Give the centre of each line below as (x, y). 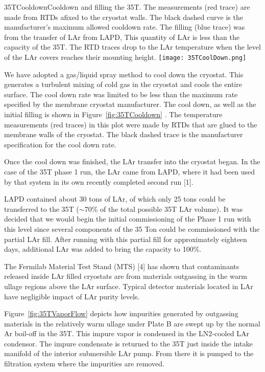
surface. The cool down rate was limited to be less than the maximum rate (121, 94)
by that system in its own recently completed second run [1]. (99, 181)
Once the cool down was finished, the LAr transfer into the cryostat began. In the (132, 161)
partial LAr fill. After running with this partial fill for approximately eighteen (126, 239)
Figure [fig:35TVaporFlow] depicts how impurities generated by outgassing (121, 313)
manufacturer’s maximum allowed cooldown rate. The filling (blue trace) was (125, 27)
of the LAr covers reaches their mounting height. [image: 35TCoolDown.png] (125, 57)
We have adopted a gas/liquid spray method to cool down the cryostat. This (124, 74)
